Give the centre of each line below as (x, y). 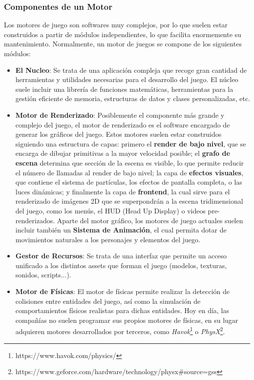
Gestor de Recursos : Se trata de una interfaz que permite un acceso (121, 256)
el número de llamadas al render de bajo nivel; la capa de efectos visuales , (129, 172)
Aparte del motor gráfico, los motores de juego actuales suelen (150, 220)
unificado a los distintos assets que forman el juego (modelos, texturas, (121, 265)
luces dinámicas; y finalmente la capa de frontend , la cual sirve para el (123, 191)
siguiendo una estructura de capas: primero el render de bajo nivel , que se (131, 143)
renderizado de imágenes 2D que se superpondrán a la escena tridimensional (129, 201)
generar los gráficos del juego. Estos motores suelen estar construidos (118, 134)
